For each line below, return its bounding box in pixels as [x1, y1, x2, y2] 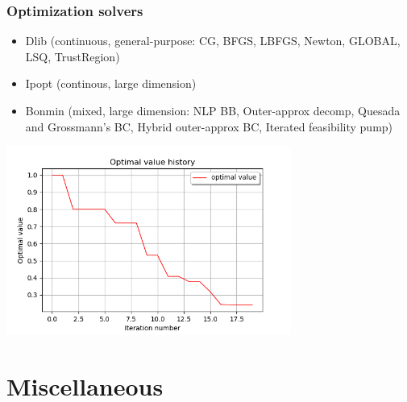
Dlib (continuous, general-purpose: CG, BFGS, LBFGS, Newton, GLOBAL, [25, 32, 401, 49]
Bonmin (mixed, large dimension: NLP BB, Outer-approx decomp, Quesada [25, 102, 401, 118]
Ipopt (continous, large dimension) [25, 75, 197, 92]
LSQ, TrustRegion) [25, 48, 120, 64]
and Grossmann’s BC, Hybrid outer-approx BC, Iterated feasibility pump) [25, 118, 393, 135]
